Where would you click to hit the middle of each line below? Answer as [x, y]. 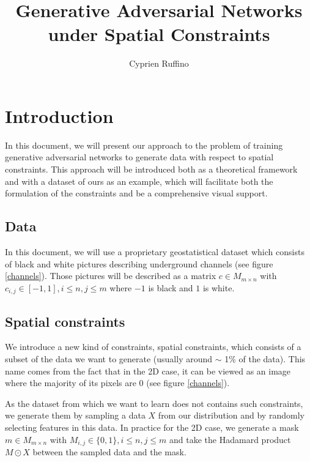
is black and [171, 287]
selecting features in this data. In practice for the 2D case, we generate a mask [152, 427]
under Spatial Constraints [159, 34]
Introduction [59, 115]
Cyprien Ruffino [159, 63]
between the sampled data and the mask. [109, 452]
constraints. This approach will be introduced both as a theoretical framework [151, 169]
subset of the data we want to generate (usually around [109, 359]
